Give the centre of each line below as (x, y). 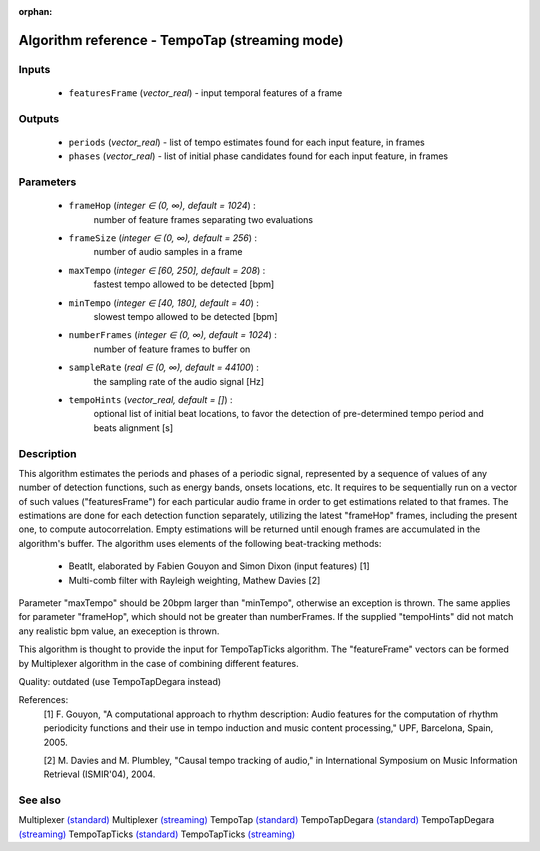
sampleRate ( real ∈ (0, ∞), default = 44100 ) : (164, 367)
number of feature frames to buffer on (172, 349)
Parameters (47, 182)
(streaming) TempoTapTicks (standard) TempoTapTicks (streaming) (157, 834)
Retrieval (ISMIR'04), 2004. (99, 774)
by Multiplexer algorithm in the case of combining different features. (158, 663)
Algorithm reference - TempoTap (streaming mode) (181, 40)
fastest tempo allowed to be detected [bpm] (184, 284)
